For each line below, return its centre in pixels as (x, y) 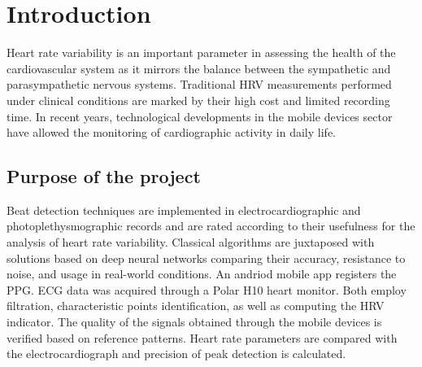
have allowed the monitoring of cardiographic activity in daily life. (171, 132)
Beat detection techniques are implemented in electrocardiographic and (184, 210)
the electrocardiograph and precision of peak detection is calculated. (176, 354)
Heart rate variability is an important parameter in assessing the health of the (201, 52)
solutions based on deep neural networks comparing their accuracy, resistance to (206, 258)
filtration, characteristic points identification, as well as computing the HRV (196, 306)
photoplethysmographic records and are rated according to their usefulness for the (211, 226)
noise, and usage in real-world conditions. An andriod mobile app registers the (202, 274)
